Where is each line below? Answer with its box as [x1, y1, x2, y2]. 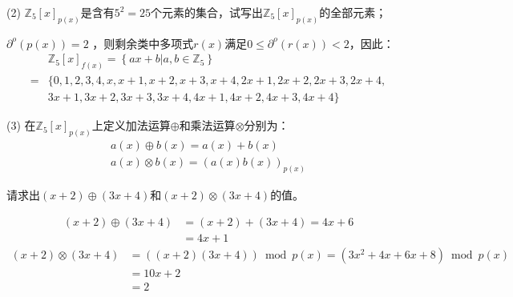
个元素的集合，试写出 [151, 4, 264, 20]
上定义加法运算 [91, 117, 171, 134]
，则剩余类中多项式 [92, 34, 194, 51]
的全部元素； [319, 4, 387, 20]
